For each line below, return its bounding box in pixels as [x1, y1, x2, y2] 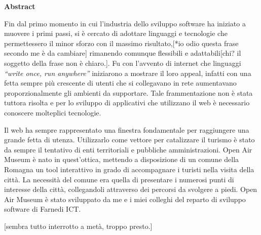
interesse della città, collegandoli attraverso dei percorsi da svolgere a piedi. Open [4, 184, 257, 194]
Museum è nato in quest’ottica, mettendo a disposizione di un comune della [4, 154, 239, 165]
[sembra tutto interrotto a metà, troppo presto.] [4, 220, 153, 231]
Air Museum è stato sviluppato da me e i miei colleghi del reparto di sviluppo [4, 193, 246, 204]
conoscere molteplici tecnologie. [4, 107, 101, 117]
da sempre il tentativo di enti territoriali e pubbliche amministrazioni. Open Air [4, 144, 252, 154]
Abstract [4, 1, 35, 11]
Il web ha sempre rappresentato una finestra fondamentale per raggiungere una [4, 124, 249, 135]
